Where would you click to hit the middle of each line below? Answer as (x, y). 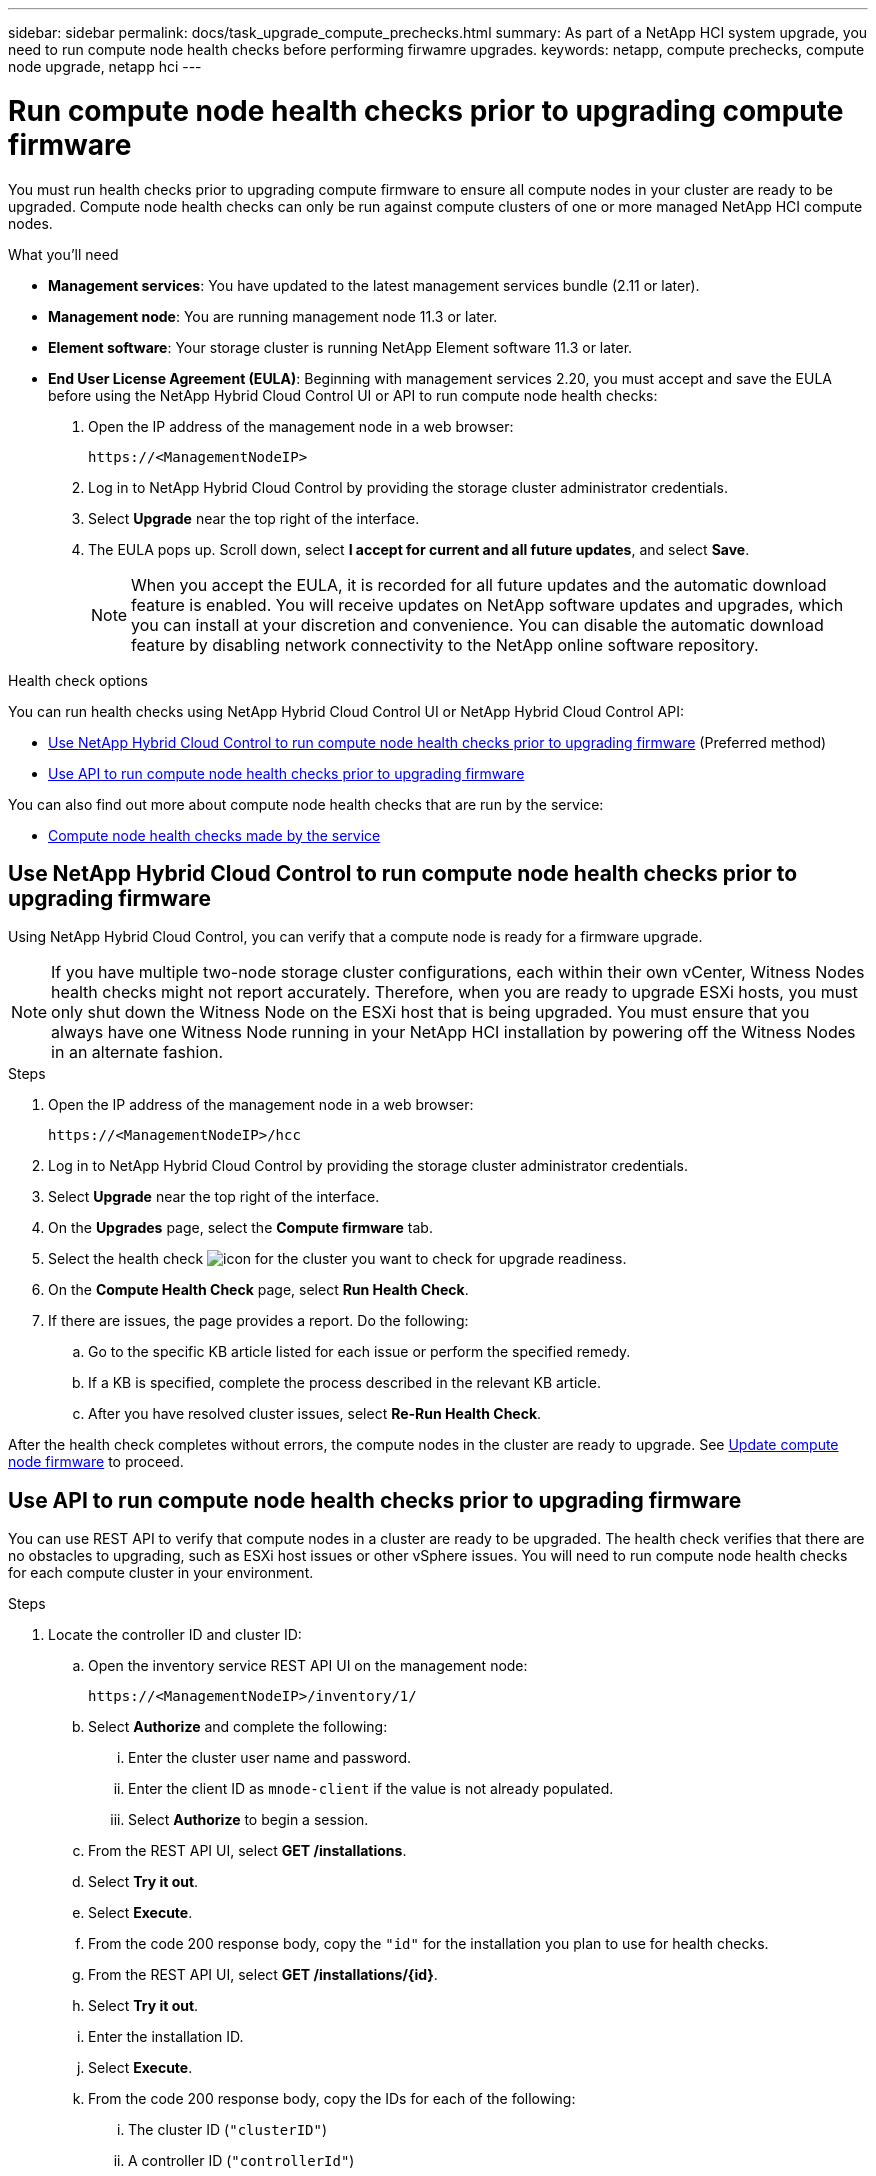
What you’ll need (63, 254)
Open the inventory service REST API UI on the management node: (308, 1666)
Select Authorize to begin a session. (248, 1820)
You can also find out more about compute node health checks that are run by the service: (306, 804)
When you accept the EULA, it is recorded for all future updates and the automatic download (479, 584)
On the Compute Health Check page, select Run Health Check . (258, 1290)
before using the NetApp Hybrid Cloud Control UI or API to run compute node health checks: (353, 395)
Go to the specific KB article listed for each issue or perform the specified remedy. (359, 1352)
